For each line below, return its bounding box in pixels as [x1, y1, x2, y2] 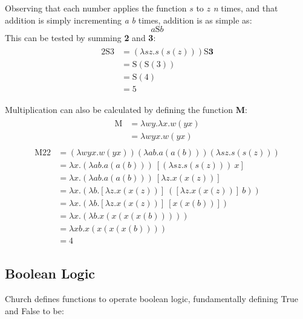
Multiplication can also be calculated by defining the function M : [5, 103, 247, 115]
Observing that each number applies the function [5, 2, 187, 14]
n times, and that [213, 2, 278, 14]
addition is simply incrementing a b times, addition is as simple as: [5, 13, 252, 26]
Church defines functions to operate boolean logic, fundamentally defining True [5, 292, 298, 305]
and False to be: [5, 304, 64, 317]
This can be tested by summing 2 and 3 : [5, 31, 156, 44]
